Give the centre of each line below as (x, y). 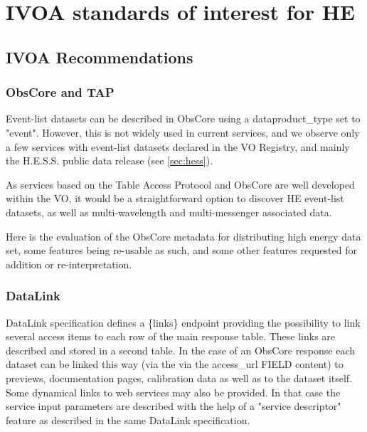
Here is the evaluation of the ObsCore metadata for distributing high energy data (183, 236)
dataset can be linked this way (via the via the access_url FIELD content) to (175, 364)
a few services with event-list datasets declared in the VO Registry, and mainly (178, 146)
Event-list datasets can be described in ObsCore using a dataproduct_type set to (183, 118)
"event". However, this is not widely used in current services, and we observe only (183, 132)
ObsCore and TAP (60, 92)
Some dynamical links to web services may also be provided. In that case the (173, 392)
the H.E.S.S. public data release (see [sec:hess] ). (110, 160)
